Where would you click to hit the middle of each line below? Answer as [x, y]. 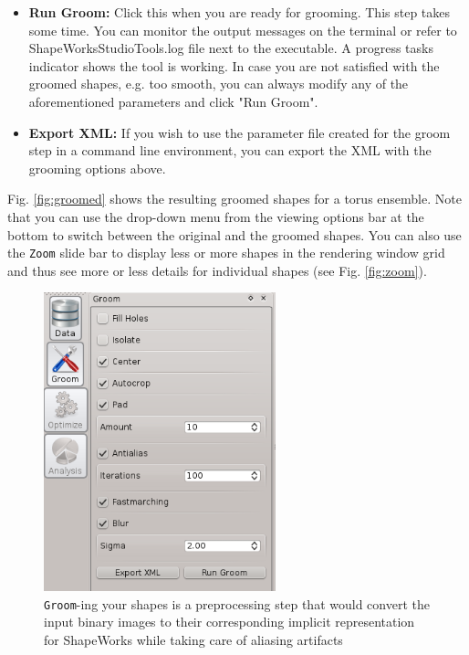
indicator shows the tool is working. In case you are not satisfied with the [234, 65]
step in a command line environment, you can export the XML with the [230, 150]
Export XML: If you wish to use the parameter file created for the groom [240, 132]
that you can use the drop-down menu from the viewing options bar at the [216, 216]
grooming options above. [97, 168]
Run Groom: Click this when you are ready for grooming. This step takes [240, 12]
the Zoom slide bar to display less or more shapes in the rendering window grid [226, 253]
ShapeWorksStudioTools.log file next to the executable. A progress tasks [231, 48]
